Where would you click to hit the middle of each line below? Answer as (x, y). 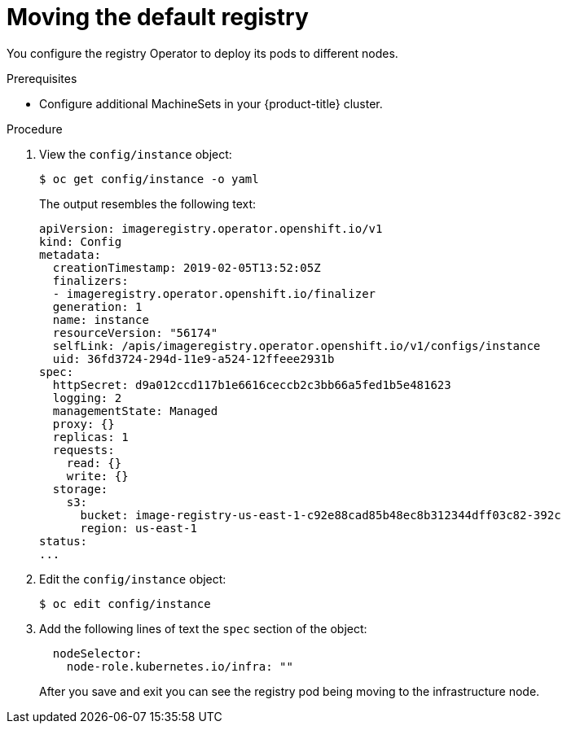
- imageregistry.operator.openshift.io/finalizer (214, 293)
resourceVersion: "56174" (135, 332)
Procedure (35, 129)
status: (64, 541)
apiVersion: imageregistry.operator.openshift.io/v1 (211, 228)
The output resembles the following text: (148, 203)
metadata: (70, 254)
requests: (84, 450)
